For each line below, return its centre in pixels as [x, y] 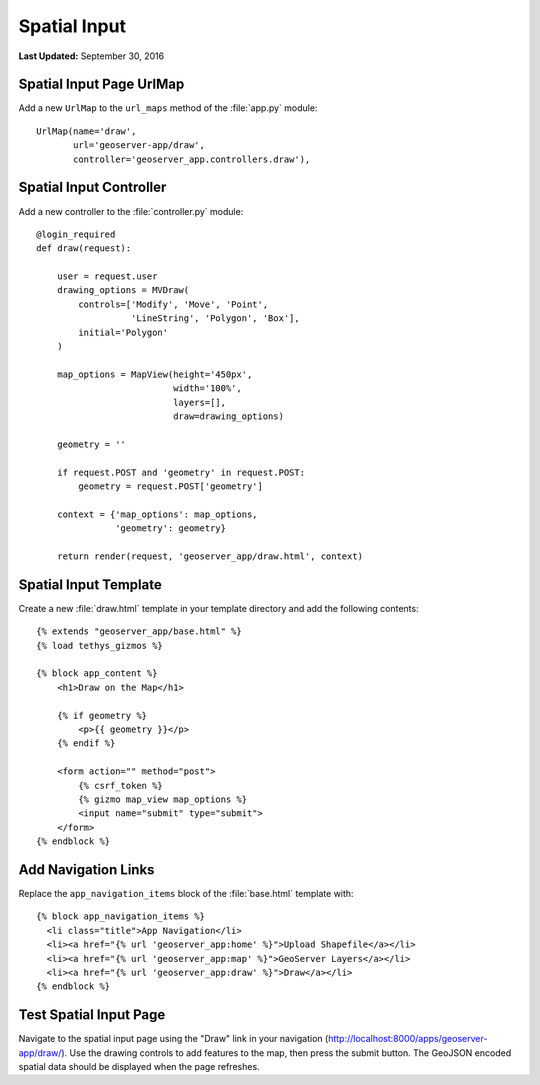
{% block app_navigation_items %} [120, 916]
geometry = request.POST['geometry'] [171, 486]
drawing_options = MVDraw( [123, 290]
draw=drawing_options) [229, 416]
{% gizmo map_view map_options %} [163, 799]
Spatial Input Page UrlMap [101, 84]
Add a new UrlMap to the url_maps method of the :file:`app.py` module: [168, 108]
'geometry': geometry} [171, 528]
